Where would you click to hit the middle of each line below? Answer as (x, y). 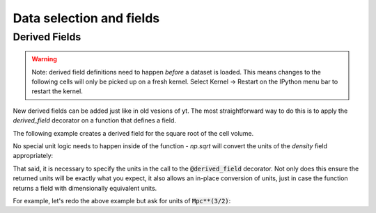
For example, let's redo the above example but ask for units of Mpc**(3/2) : (122, 200)
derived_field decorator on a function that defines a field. (95, 120)
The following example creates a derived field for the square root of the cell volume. (133, 133)
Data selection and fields (86, 18)
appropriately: (33, 156)
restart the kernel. (57, 91)
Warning (44, 59)
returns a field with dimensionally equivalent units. (85, 188)
